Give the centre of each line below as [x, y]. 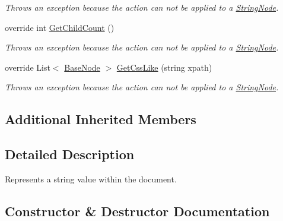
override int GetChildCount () [60, 27]
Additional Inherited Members [101, 119]
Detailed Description [70, 154]
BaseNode [82, 67]
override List [28, 67]
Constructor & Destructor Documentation [137, 211]
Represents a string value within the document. [91, 179]
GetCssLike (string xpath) [164, 67]
